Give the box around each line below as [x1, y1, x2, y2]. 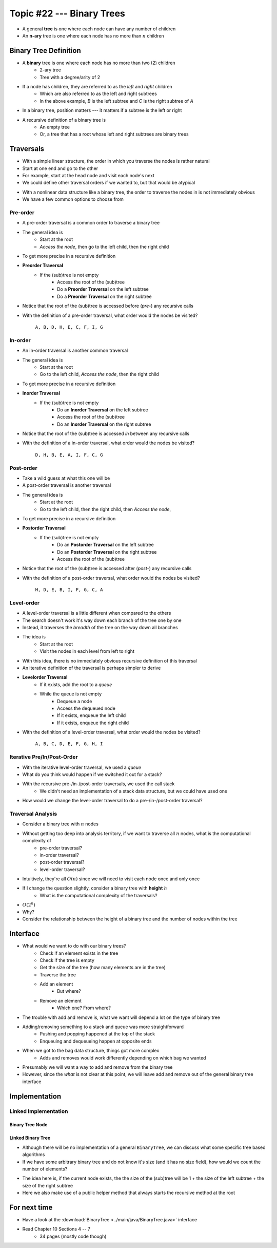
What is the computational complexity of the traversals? [39, 892, 157, 898]
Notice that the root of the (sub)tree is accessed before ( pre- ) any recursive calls [22, 303, 193, 309]
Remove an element [39, 997, 82, 1004]
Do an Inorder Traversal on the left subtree [57, 406, 148, 413]
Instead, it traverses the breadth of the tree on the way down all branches [22, 625, 178, 631]
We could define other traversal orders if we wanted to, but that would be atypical [22, 180, 195, 186]
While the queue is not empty [39, 691, 102, 697]
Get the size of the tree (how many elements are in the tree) [39, 965, 166, 971]
